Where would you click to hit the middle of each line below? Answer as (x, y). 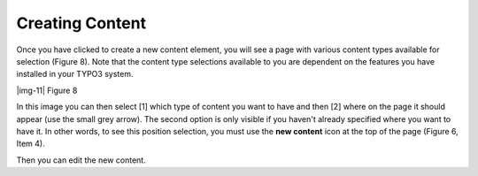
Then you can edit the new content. (81, 160)
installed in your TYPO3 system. (75, 74)
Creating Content (81, 23)
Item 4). (31, 144)
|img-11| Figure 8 (47, 90)
